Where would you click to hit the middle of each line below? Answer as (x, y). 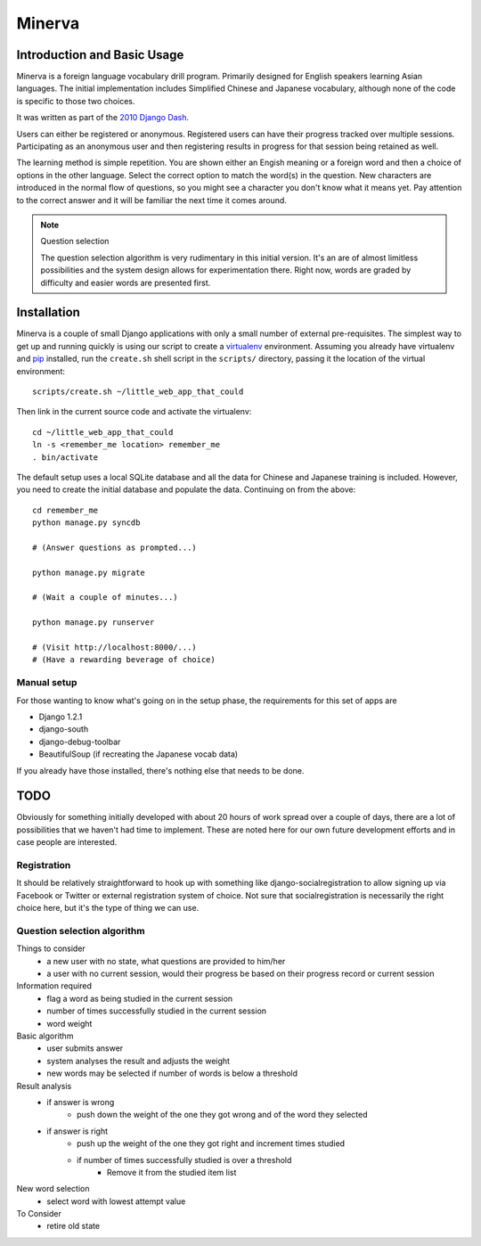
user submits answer (85, 1048)
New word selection (53, 1189)
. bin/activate (65, 457)
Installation (48, 312)
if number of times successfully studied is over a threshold (184, 1160)
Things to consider (51, 948)
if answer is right (77, 1131)
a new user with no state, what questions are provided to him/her (166, 961)
